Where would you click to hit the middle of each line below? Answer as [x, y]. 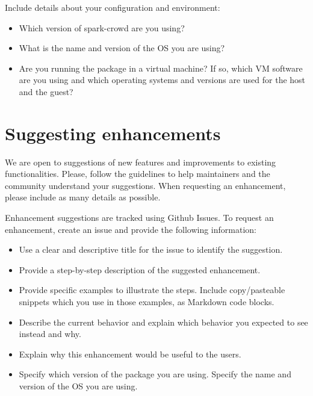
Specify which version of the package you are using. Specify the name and [155, 374]
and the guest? [46, 91]
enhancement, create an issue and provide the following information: [131, 229]
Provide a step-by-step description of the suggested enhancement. [140, 269]
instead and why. [50, 334]
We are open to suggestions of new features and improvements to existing [141, 162]
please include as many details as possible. [83, 197]
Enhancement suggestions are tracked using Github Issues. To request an [139, 218]
